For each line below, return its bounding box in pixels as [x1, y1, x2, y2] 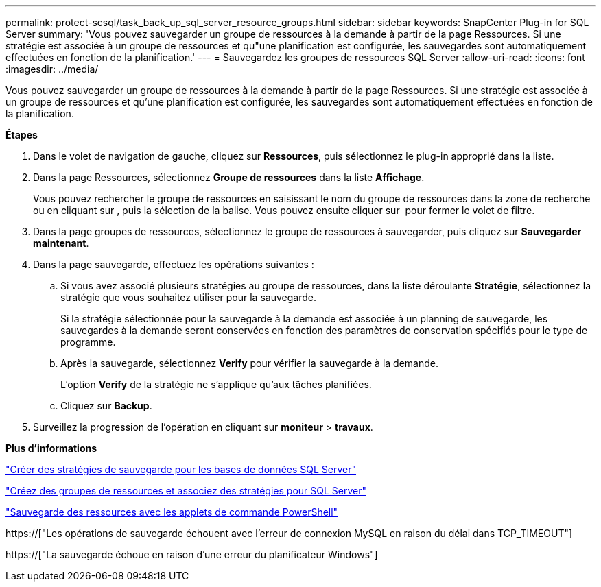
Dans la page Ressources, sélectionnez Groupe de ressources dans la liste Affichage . [33, 171, 425, 183]
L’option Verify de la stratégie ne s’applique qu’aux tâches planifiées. [60, 379, 372, 390]
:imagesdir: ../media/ [5, 63, 99, 75]
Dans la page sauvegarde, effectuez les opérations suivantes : [33, 259, 314, 270]
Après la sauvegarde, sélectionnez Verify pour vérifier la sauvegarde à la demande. [60, 357, 438, 369]
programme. [60, 336, 116, 348]
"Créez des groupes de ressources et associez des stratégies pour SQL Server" [5, 485, 366, 496]
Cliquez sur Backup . [60, 400, 152, 411]
